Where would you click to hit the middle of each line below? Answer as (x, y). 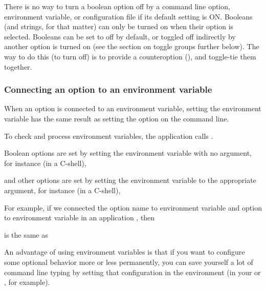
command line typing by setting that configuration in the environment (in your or (132, 272)
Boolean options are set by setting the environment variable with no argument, (128, 153)
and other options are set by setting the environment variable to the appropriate (130, 180)
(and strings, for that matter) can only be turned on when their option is (119, 26)
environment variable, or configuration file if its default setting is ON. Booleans (128, 16)
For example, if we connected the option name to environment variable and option (133, 207)
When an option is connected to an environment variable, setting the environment (133, 108)
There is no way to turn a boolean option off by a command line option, (117, 6)
